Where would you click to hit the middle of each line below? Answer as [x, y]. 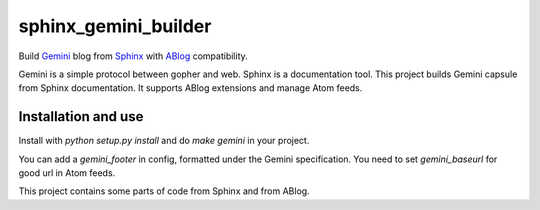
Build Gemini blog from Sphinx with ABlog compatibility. [133, 56]
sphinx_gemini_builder [115, 26]
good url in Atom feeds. [67, 173]
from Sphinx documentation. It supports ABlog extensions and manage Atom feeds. [190, 88]
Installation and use [81, 116]
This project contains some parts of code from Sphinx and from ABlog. [164, 191]
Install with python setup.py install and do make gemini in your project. [164, 141]
